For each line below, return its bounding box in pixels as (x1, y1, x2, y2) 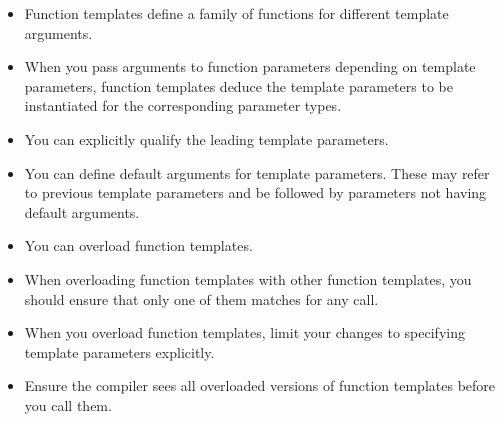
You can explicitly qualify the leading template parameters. (24, 128, 389, 149)
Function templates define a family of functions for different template (24, 3, 449, 23)
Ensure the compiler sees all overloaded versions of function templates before (24, 375, 496, 396)
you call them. (24, 394, 112, 415)
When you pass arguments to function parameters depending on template (24, 56, 476, 77)
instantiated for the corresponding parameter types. (24, 95, 342, 116)
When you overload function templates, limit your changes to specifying (24, 322, 465, 343)
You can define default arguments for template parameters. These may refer (24, 162, 490, 183)
